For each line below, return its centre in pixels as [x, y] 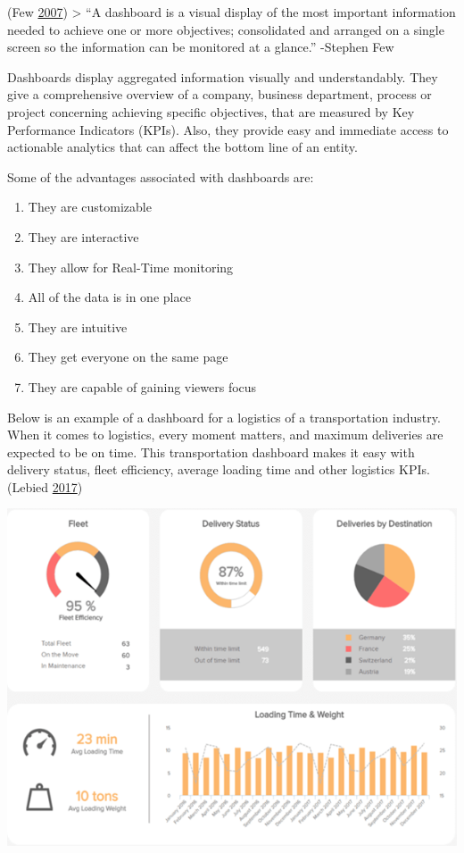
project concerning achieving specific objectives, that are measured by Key [211, 111]
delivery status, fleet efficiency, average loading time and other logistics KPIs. [219, 469]
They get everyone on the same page [128, 357]
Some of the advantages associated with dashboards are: [161, 176]
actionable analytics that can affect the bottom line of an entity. [182, 147]
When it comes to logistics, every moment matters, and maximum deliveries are [225, 435]
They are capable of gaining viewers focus [142, 386]
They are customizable [90, 207]
